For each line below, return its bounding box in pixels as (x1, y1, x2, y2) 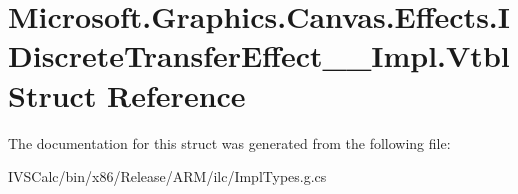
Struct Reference (8, 74, 246, 115)
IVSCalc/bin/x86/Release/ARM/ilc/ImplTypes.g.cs (8, 166, 327, 187)
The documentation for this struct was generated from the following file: (8, 132, 451, 153)
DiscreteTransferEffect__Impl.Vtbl (8, 35, 510, 76)
